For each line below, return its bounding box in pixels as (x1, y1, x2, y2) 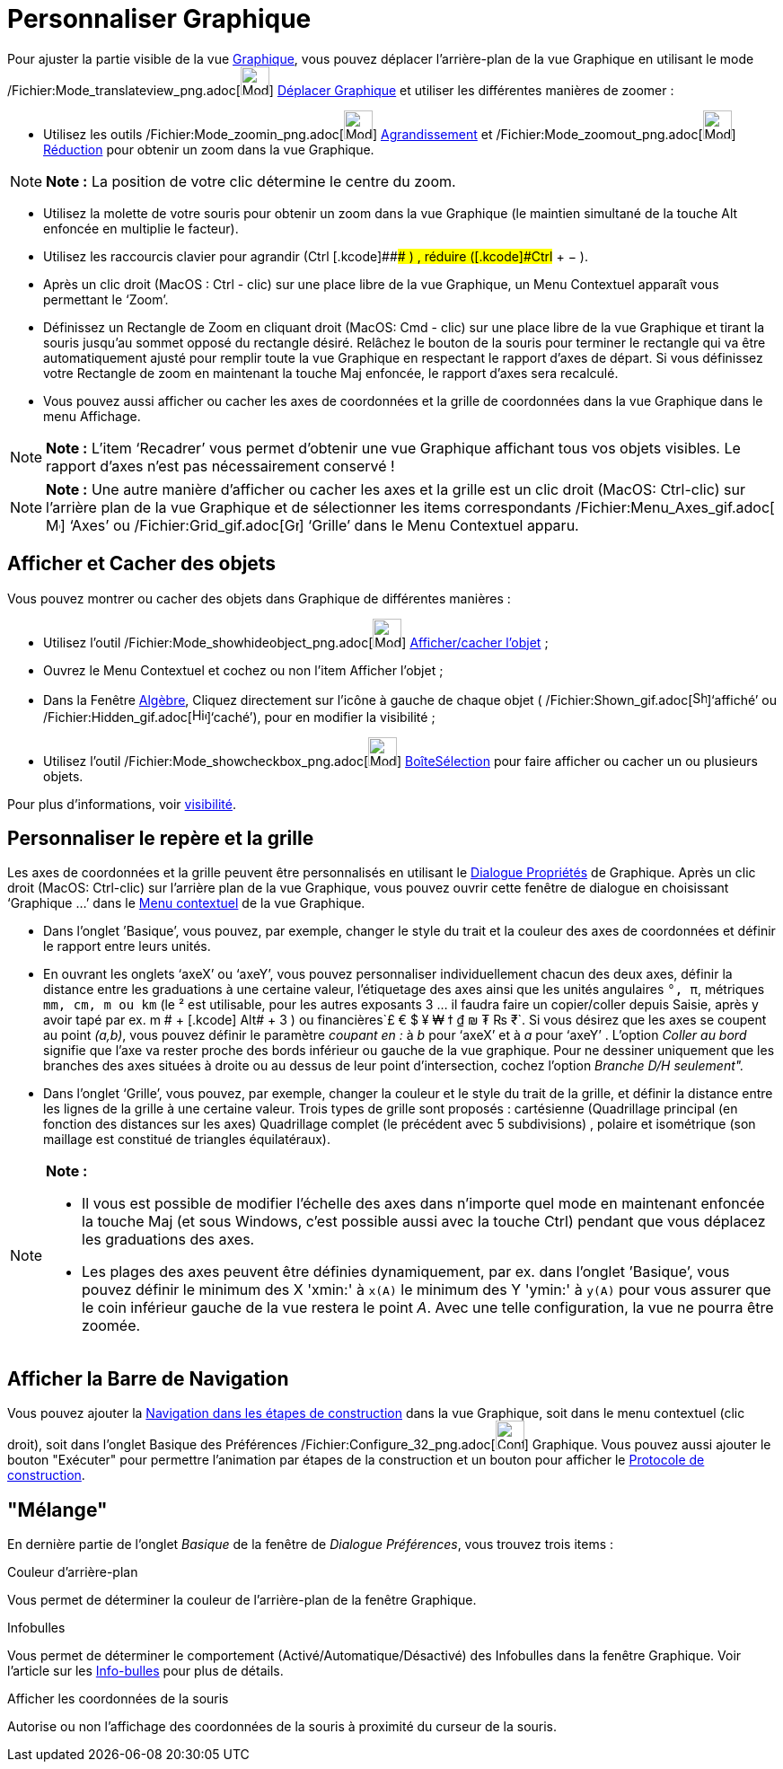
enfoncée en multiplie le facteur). (43, 220, 239, 236)
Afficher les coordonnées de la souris (7, 1691, 229, 1707)
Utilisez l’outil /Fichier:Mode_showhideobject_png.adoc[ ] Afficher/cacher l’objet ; (43, 634, 549, 650)
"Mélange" (7, 1498, 108, 1521)
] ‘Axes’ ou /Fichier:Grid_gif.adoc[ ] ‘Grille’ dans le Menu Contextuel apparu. (60, 515, 579, 534)
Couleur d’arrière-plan (7, 1564, 138, 1580)
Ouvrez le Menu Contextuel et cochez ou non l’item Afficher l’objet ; (43, 662, 444, 678)
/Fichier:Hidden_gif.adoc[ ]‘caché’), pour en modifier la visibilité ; (43, 708, 435, 725)
